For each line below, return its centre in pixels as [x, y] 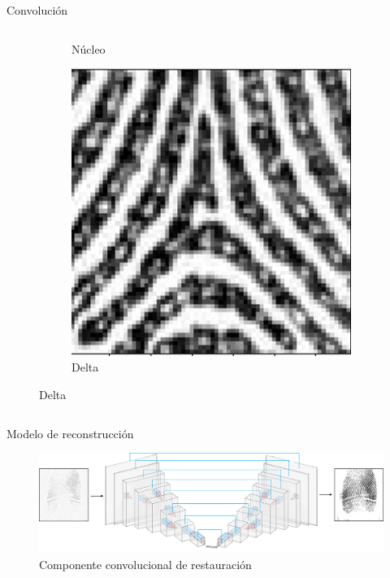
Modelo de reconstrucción [70, 433]
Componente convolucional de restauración [145, 564]
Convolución [37, 10]
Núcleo [89, 48]
